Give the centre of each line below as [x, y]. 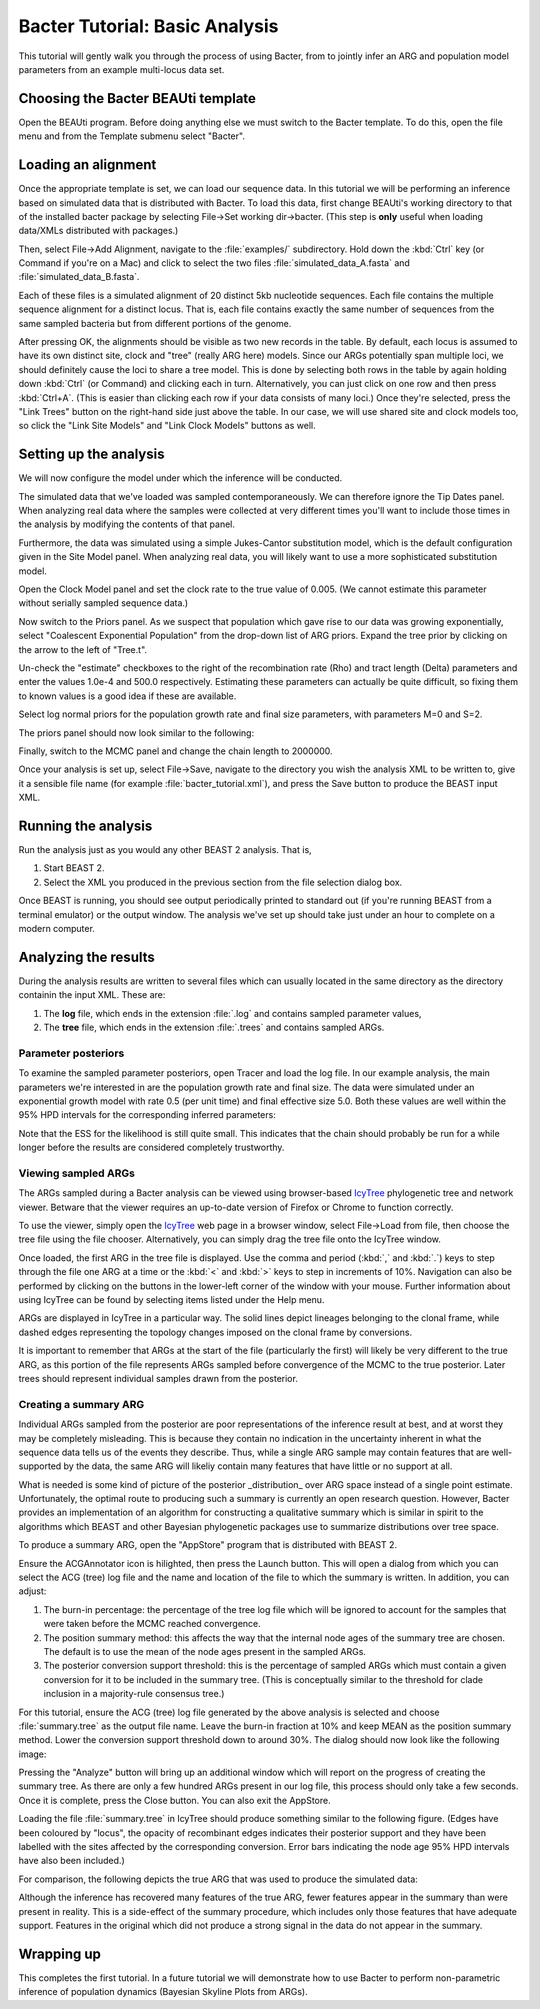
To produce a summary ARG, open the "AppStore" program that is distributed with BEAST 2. [208, 1545]
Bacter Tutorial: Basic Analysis [148, 26]
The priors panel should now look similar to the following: [136, 732]
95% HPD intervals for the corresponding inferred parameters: [147, 1115]
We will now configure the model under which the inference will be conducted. [180, 478]
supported [40, 1466]
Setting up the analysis [91, 454]
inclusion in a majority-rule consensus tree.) [134, 1694]
